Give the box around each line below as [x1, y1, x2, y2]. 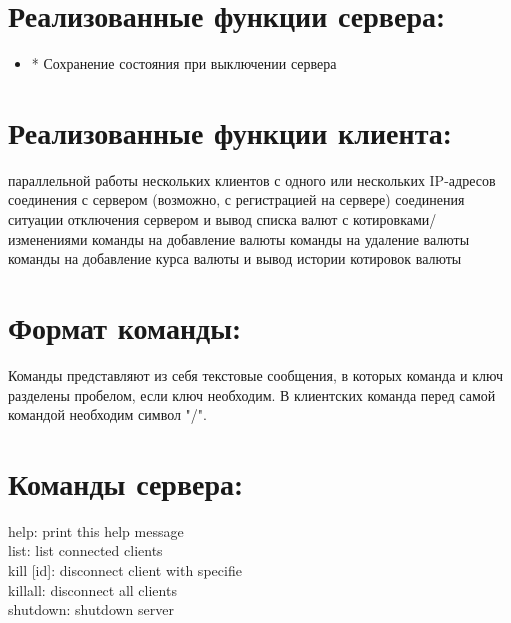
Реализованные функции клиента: [8, 111, 452, 152]
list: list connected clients [8, 540, 163, 561]
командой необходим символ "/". [8, 404, 207, 425]
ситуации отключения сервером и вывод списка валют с [8, 209, 349, 230]
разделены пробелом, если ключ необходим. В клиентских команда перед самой [8, 384, 496, 405]
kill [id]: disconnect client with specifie [8, 560, 242, 581]
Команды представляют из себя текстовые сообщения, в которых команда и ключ [8, 364, 503, 385]
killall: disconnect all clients [8, 579, 177, 600]
